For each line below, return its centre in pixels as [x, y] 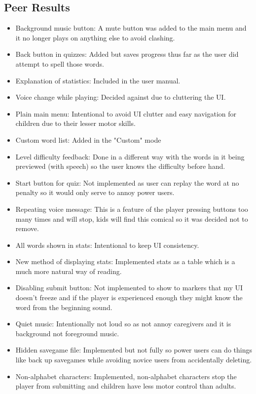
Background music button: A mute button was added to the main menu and [131, 28]
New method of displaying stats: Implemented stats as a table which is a [125, 261]
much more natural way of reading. [69, 271]
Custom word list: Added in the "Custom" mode [88, 139]
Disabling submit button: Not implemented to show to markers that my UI [129, 288]
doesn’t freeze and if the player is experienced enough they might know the [129, 297]
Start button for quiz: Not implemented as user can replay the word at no [127, 182]
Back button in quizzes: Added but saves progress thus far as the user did [127, 54]
